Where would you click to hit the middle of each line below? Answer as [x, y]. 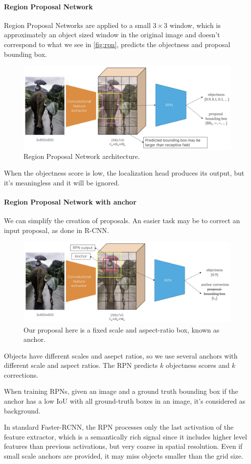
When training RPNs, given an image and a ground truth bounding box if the [121, 391]
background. [22, 410]
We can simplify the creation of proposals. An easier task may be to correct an [122, 220]
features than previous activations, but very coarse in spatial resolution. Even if [123, 446]
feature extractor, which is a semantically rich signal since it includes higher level [125, 436]
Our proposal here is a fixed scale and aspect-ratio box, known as [122, 329]
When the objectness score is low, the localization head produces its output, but [124, 172]
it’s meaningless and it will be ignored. [62, 182]
